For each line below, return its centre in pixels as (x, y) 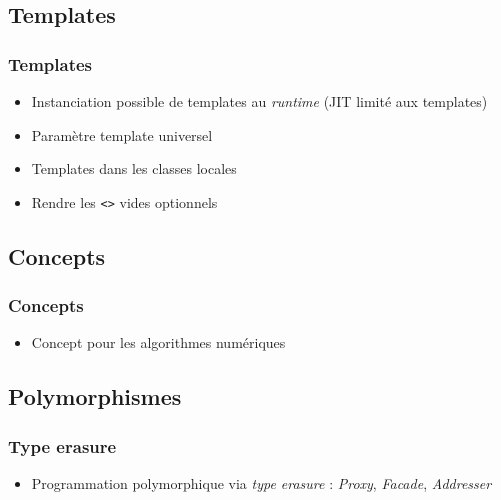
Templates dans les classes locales (134, 168)
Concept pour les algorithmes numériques (158, 342)
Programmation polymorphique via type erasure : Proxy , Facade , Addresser (261, 483)
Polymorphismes (95, 396)
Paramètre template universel (122, 134)
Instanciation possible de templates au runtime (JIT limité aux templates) (259, 101)
